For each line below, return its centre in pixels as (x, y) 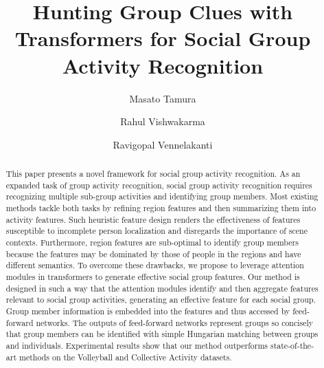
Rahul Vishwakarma (163, 121)
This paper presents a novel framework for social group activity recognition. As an (153, 174)
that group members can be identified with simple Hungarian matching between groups (162, 334)
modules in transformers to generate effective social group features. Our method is (153, 276)
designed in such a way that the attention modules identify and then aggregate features (162, 288)
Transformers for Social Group (163, 38)
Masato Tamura (163, 98)
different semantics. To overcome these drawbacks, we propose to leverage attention (155, 265)
